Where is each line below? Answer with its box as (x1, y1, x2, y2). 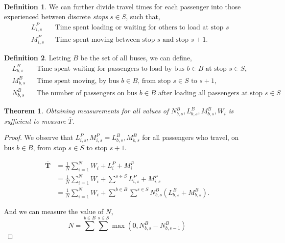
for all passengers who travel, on (142, 132, 239, 142)
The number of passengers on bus (36, 89, 137, 97)
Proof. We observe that (4, 132, 73, 142)
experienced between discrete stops (4, 11, 108, 21)
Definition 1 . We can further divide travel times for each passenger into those (4, 1, 241, 11)
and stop (163, 36, 189, 43)
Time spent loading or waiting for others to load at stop (55, 24, 224, 31)
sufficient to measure (4, 115, 66, 126)
